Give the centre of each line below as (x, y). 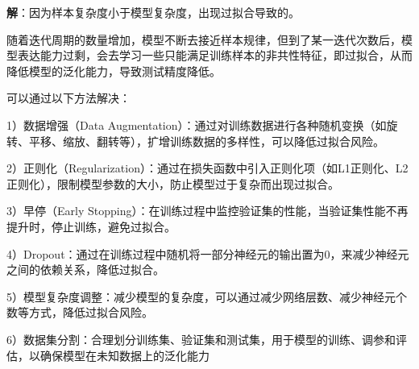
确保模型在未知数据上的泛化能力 (124, 355)
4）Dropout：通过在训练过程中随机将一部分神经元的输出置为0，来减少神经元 (208, 253)
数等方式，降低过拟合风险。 (80, 312)
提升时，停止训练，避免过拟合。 (91, 226)
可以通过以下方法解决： (68, 98)
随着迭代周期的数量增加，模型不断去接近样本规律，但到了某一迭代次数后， (204, 39)
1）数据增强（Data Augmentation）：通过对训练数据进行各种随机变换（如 (197, 124)
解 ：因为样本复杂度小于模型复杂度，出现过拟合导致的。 (153, 12)
